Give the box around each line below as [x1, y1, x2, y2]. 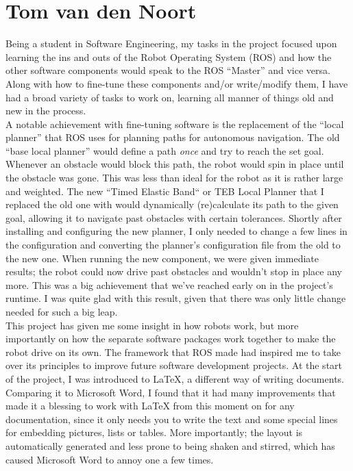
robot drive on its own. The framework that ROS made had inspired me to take [5, 344, 341, 359]
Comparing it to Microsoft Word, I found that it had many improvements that [5, 385, 336, 399]
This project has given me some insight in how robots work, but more [5, 318, 299, 332]
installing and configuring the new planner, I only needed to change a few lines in [5, 224, 348, 238]
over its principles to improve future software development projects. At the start [5, 358, 343, 372]
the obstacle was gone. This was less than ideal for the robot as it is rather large [5, 170, 343, 185]
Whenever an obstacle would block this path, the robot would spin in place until [5, 157, 344, 171]
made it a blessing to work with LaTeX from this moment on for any [5, 398, 295, 413]
